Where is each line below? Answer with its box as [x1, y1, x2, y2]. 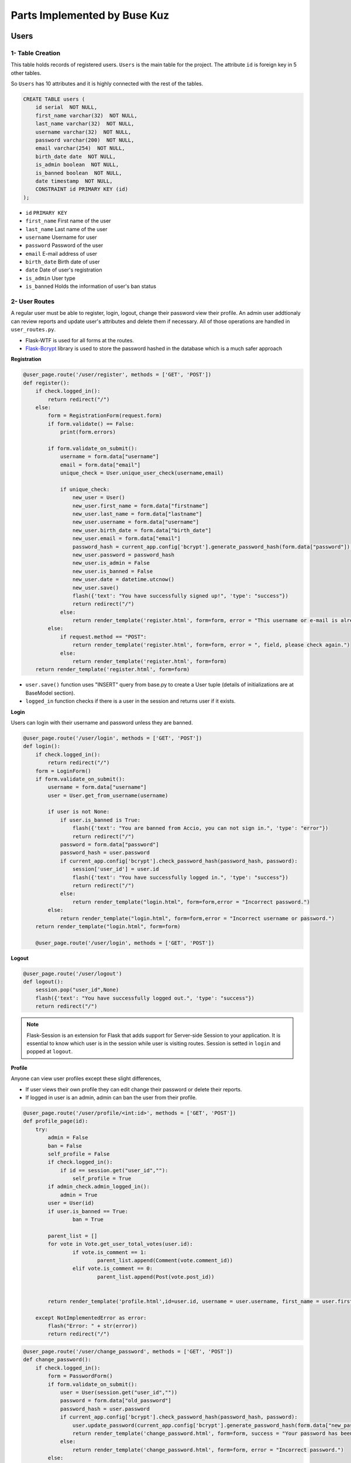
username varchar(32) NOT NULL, [35, 129, 132, 135]
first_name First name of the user [25, 217, 111, 225]
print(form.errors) [60, 429, 116, 435]
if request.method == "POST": [60, 633, 147, 640]
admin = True [60, 1191, 98, 1198]
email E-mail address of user [25, 250, 98, 257]
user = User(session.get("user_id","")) [60, 1389, 178, 1396]
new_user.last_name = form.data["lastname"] [72, 510, 202, 517]
